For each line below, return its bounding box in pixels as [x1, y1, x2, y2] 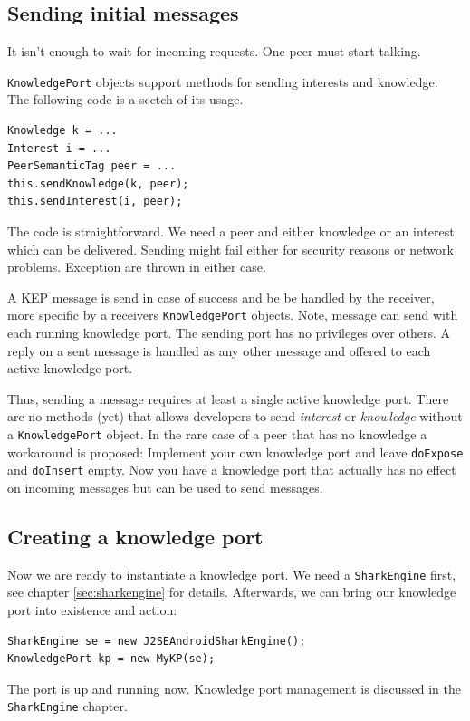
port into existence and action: [7, 601, 177, 620]
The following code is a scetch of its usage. [7, 90, 244, 109]
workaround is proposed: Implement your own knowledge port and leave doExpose [7, 442, 464, 461]
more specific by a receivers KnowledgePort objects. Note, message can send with [7, 305, 458, 324]
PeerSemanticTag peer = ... [7, 159, 177, 173]
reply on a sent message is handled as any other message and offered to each [7, 341, 431, 360]
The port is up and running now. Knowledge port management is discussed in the [7, 678, 462, 697]
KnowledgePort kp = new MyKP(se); [7, 652, 216, 666]
